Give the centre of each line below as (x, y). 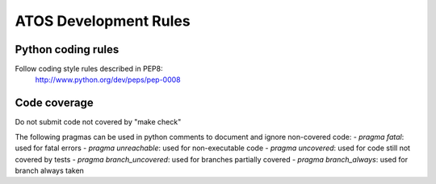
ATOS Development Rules (103, 21)
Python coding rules (67, 49)
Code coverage (54, 103)
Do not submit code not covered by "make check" (98, 122)
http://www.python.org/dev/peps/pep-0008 (108, 80)
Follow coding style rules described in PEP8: (89, 69)
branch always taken (50, 170)
